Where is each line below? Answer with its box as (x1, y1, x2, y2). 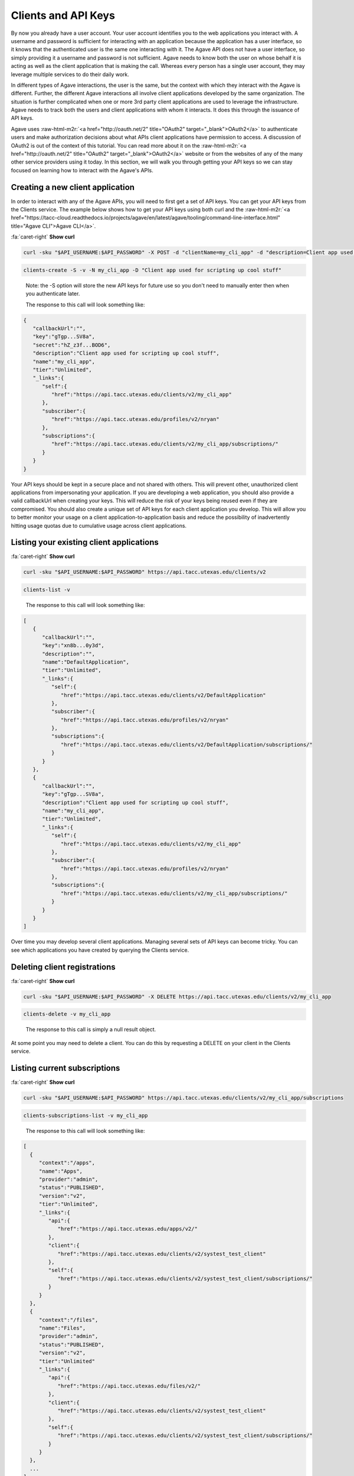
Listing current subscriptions (11, 1063, 120, 1073)
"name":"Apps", (38, 1168, 83, 1174)
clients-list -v (23, 586, 71, 593)
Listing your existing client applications (11, 537, 159, 547)
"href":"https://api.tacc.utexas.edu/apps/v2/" (57, 1226, 198, 1232)
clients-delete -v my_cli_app (23, 1011, 111, 1018)
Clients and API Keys (11, 9, 115, 22)
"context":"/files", (38, 1317, 99, 1323)
